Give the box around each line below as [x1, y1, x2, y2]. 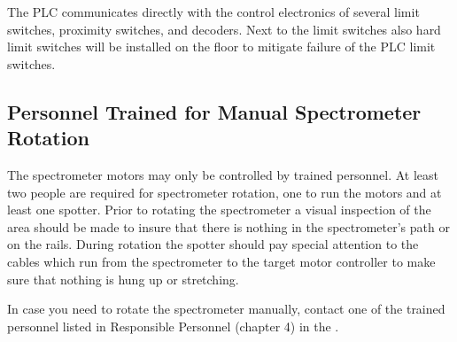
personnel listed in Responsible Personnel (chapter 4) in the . [7, 316, 339, 335]
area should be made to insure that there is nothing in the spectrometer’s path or [7, 217, 450, 236]
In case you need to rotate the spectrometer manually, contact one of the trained [7, 299, 445, 318]
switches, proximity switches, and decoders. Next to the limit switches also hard [7, 19, 441, 38]
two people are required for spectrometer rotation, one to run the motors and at [7, 183, 442, 201]
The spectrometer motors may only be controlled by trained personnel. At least [7, 165, 439, 183]
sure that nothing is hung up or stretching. [7, 269, 239, 288]
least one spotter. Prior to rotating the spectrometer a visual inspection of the [7, 200, 431, 219]
